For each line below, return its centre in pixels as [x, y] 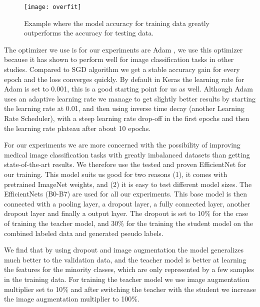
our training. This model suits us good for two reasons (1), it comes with [116, 174]
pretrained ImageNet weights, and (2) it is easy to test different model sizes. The [128, 184]
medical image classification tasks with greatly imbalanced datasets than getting [127, 154]
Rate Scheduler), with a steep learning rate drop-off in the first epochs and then [127, 118]
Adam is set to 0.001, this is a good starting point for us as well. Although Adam [128, 89]
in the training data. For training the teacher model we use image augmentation [127, 279]
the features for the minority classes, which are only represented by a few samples [129, 269]
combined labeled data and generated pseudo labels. [84, 233]
